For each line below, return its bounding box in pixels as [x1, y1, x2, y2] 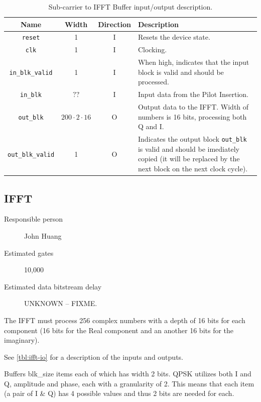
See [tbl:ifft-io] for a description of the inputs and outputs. [4, 351, 183, 362]
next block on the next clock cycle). [138, 163, 248, 174]
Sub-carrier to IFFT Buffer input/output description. [48, 2, 213, 12]
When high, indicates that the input [138, 57, 249, 67]
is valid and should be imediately [138, 143, 239, 154]
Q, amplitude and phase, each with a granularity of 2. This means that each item [4, 378, 254, 388]
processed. [138, 76, 169, 87]
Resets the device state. [138, 32, 210, 42]
